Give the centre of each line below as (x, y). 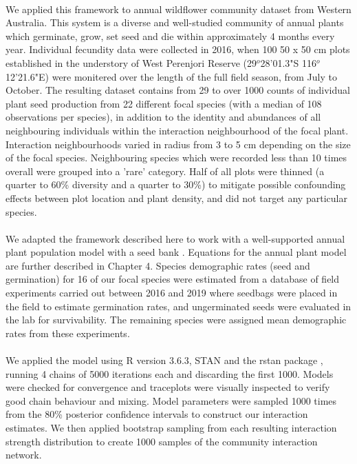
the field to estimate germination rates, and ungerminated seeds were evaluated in (178, 306)
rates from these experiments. (68, 333)
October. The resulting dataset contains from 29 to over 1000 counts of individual (178, 90)
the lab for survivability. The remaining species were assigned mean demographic (176, 320)
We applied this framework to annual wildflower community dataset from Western (178, 9)
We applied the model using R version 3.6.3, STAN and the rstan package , (164, 360)
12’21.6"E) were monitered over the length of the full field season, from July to (171, 76)
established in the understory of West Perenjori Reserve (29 (131, 62)
